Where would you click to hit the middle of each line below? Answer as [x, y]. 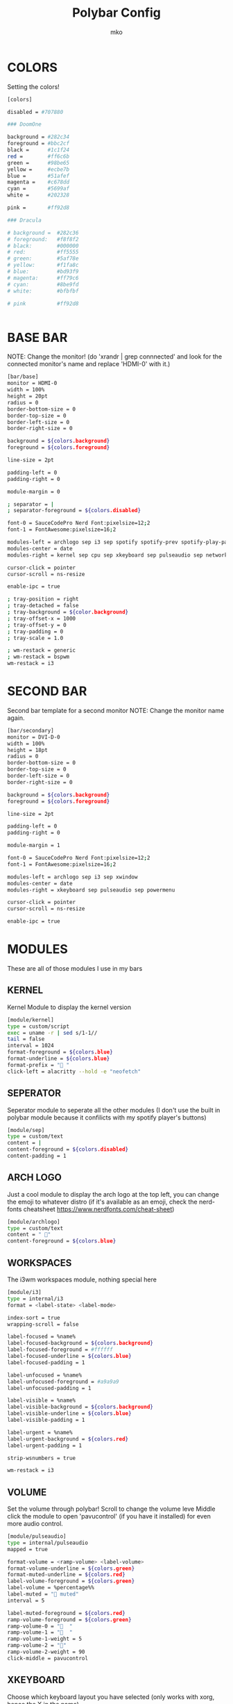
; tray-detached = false [43, 606]
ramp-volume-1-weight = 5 [44, 1639]
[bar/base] [23, 377]
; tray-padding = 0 [35, 631]
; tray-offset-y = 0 [37, 625]
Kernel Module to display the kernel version [69, 1007]
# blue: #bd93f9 [43, 272]
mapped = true [28, 1549]
